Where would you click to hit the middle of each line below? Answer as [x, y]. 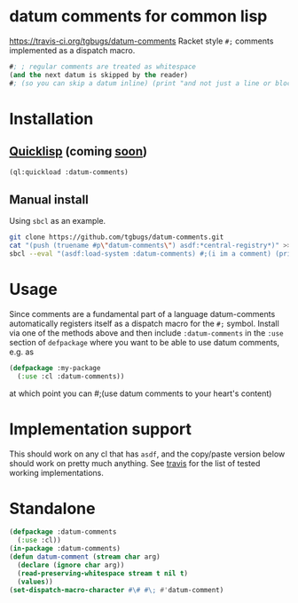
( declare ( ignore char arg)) [71, 565]
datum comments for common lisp [138, 16]
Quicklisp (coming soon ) [78, 151]
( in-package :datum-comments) [65, 549]
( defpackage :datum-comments [63, 532]
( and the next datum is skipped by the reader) [99, 75]
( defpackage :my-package [55, 368]
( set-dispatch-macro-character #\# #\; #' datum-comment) [117, 590]
